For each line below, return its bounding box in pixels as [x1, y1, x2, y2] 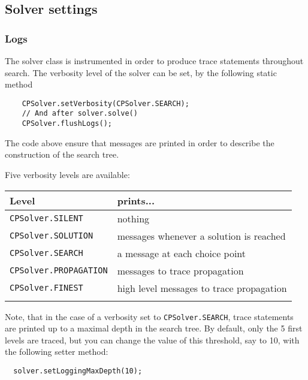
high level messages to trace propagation [117, 281, 287, 295]
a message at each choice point [117, 246, 246, 260]
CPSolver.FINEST [10, 283, 83, 293]
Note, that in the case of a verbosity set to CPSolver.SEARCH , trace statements [5, 310, 294, 322]
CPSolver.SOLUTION [10, 231, 93, 241]
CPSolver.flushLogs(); [22, 119, 112, 128]
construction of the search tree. [5, 148, 119, 161]
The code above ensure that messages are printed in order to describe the [5, 136, 274, 149]
